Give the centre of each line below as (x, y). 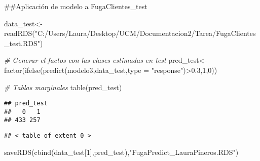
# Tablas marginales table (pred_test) (63, 87)
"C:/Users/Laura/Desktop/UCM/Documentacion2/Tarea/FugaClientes (145, 33)
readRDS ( (20, 33)
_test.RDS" (22, 43)
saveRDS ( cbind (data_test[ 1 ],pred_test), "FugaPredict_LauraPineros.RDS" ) (121, 152)
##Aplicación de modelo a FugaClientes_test (76, 6)
